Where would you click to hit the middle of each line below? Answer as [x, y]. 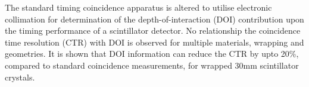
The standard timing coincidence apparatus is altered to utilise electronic [138, 7]
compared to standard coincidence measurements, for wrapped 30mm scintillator [152, 65]
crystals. [20, 77]
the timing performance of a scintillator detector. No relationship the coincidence [153, 30]
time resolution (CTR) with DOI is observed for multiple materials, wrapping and [154, 42]
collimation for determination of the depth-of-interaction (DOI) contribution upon [154, 19]
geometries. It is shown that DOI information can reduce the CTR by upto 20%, [152, 54]
